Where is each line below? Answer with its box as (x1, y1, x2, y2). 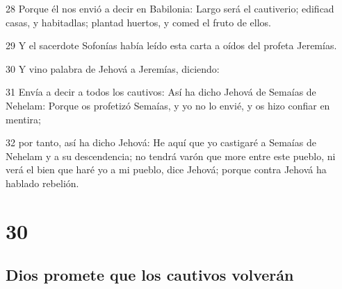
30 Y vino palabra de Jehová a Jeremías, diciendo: (6, 61, 220, 76)
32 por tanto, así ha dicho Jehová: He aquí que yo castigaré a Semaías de (6, 135, 316, 150)
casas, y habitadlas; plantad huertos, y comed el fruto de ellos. (6, 15, 271, 29)
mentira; (6, 112, 41, 126)
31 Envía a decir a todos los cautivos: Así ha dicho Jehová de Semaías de (6, 85, 316, 99)
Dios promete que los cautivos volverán (6, 264, 294, 286)
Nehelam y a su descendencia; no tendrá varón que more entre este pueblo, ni (6, 148, 336, 163)
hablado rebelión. (6, 175, 79, 190)
